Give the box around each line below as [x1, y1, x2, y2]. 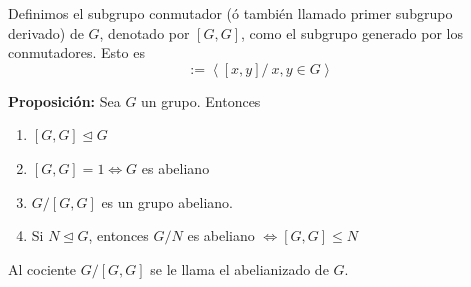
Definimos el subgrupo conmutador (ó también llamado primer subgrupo [8, 3, 453, 23]
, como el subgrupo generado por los [241, 22, 463, 43]
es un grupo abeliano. [101, 191, 233, 212]
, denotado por [99, 22, 190, 43]
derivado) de [8, 22, 84, 43]
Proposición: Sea [8, 90, 121, 111]
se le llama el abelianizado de [150, 258, 329, 279]
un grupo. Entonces [141, 90, 261, 111]
